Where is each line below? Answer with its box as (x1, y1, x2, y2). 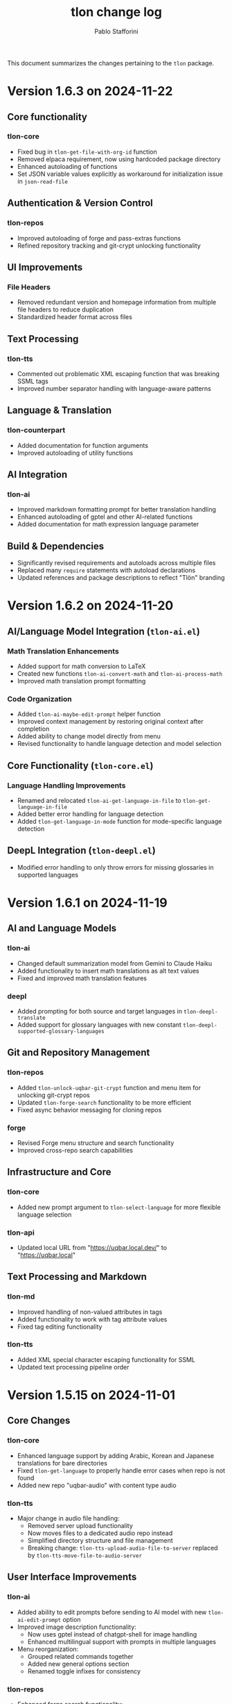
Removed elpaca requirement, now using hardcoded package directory (17, 154, 221, 163)
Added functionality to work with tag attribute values (17, 1315, 168, 1323)
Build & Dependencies (7, 540, 105, 552)
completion (17, 724, 50, 733)
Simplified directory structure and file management (27, 1536, 173, 1545)
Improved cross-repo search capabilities (17, 1146, 134, 1154)
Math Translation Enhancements (7, 646, 119, 656)
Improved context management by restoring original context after (17, 717, 204, 726)
